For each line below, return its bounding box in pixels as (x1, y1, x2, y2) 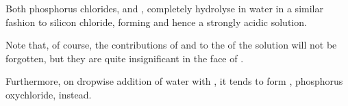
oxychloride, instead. (5, 87, 92, 101)
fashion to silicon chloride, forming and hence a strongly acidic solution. (5, 14, 307, 29)
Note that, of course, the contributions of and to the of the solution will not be (5, 38, 337, 52)
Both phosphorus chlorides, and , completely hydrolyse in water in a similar (5, 1, 323, 15)
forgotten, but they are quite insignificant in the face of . (5, 51, 244, 65)
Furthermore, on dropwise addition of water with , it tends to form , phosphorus (5, 74, 343, 88)
